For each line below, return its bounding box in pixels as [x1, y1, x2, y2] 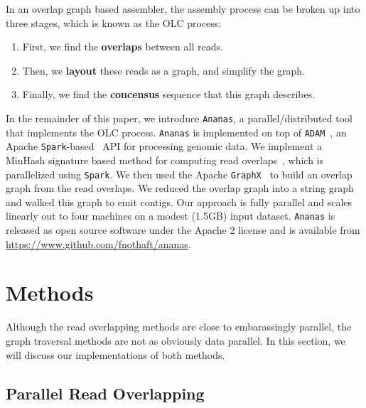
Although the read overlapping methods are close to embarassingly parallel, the [6, 319, 352, 334]
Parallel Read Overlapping [6, 382, 205, 404]
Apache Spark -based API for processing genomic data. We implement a [6, 139, 323, 154]
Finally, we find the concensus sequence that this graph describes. [22, 87, 316, 102]
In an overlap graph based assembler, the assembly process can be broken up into [6, 1, 360, 16]
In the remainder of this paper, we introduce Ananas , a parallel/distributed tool [6, 110, 352, 125]
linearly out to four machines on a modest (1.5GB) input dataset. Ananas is [6, 208, 335, 223]
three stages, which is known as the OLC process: [6, 15, 222, 30]
